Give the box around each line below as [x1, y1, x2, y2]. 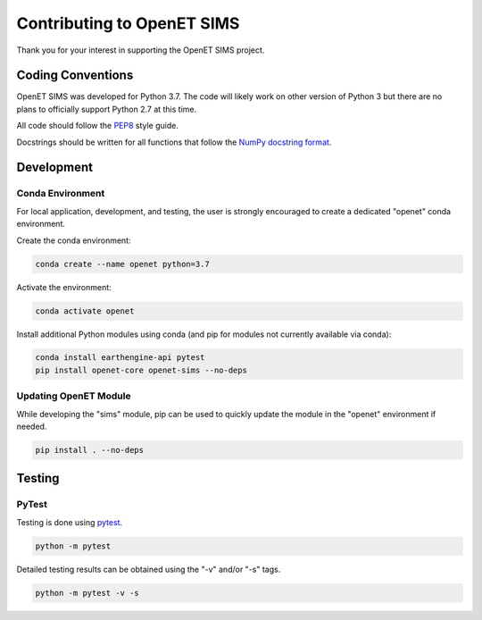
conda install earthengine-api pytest [35, 353, 205, 363]
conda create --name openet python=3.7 [35, 259, 210, 269]
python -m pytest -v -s [35, 588, 140, 598]
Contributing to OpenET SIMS [16, 13, 240, 33]
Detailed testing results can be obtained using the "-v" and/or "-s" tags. [16, 564, 281, 574]
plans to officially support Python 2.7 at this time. [16, 104, 197, 114]
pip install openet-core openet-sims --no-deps [35, 364, 247, 375]
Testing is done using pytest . [16, 516, 123, 527]
